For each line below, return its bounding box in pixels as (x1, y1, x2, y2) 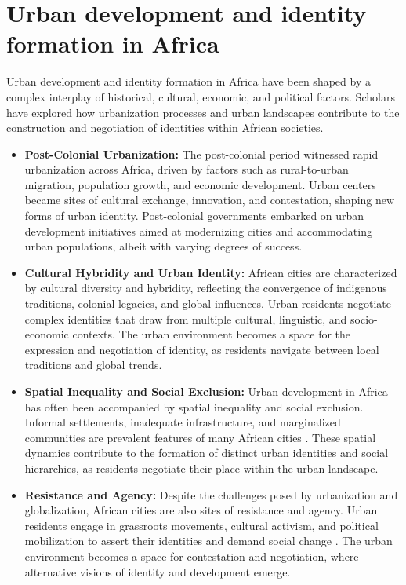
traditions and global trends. (24, 356, 162, 373)
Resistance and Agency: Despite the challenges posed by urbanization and (24, 486, 398, 503)
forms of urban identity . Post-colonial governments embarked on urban (24, 207, 364, 224)
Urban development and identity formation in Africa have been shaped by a (6, 73, 371, 90)
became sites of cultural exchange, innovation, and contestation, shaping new (24, 192, 395, 208)
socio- (350, 310, 378, 327)
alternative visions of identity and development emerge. (24, 563, 291, 580)
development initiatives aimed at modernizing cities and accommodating (24, 222, 372, 239)
